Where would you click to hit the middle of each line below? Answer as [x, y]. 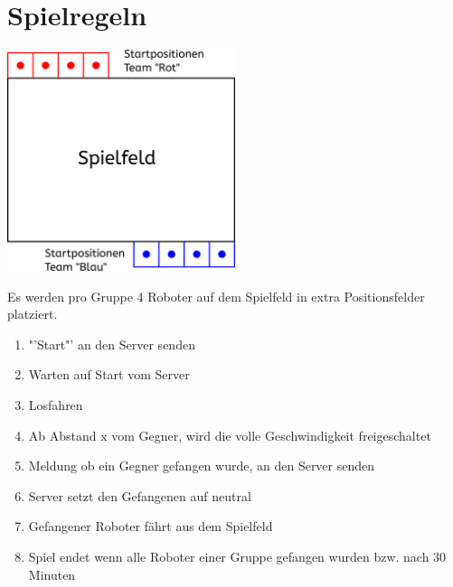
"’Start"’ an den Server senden [112, 344]
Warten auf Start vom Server [109, 374]
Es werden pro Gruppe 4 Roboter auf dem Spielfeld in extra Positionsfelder [216, 296]
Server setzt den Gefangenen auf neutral [140, 495]
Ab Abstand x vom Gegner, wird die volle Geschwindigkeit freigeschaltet [230, 435]
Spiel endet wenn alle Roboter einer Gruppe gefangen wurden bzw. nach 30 [237, 556]
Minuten [52, 574]
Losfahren [56, 404]
